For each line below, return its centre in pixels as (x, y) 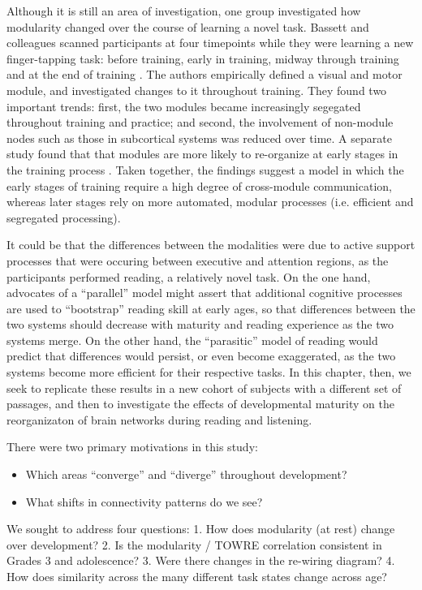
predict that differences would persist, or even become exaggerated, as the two (201, 356)
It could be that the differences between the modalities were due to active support (211, 245)
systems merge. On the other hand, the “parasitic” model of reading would (192, 340)
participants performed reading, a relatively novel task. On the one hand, (189, 276)
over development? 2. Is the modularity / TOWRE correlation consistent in (194, 544)
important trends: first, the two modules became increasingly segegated (184, 106)
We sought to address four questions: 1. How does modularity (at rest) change (201, 529)
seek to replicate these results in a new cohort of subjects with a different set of (204, 388)
